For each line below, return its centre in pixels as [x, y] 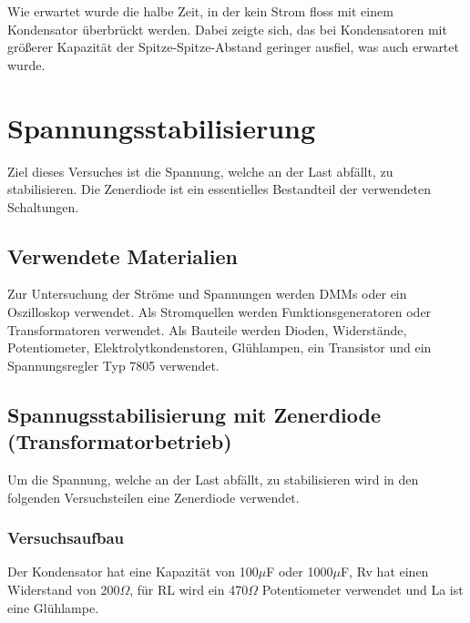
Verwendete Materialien [123, 255]
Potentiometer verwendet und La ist [363, 590]
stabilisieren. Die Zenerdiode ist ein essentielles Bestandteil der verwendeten [219, 189]
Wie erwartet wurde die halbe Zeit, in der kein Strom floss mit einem [200, 11]
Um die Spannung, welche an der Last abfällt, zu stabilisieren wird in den [213, 480]
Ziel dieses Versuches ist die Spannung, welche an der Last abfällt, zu [200, 171]
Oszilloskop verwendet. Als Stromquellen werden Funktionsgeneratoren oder [220, 312]
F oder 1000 [300, 572]
